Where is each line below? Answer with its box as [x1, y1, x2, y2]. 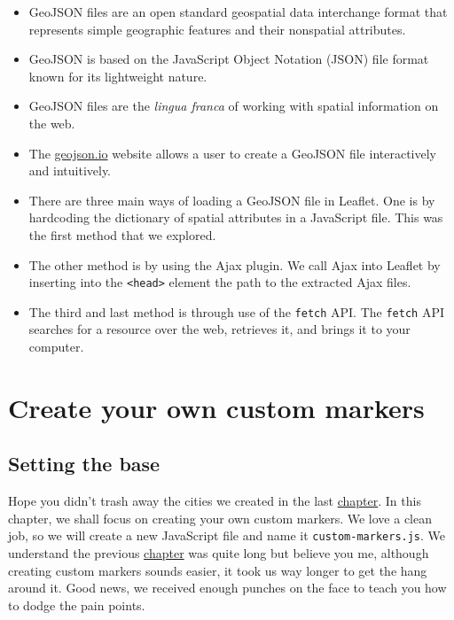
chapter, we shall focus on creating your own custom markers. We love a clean [8, 508, 433, 527]
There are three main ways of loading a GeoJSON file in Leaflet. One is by [28, 190, 435, 209]
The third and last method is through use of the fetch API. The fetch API [28, 302, 444, 321]
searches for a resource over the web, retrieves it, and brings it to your [28, 320, 411, 338]
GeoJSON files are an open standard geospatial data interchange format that [28, 3, 448, 20]
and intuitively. [28, 161, 112, 180]
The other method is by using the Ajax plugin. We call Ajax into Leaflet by [28, 255, 441, 274]
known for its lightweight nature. [28, 66, 207, 85]
